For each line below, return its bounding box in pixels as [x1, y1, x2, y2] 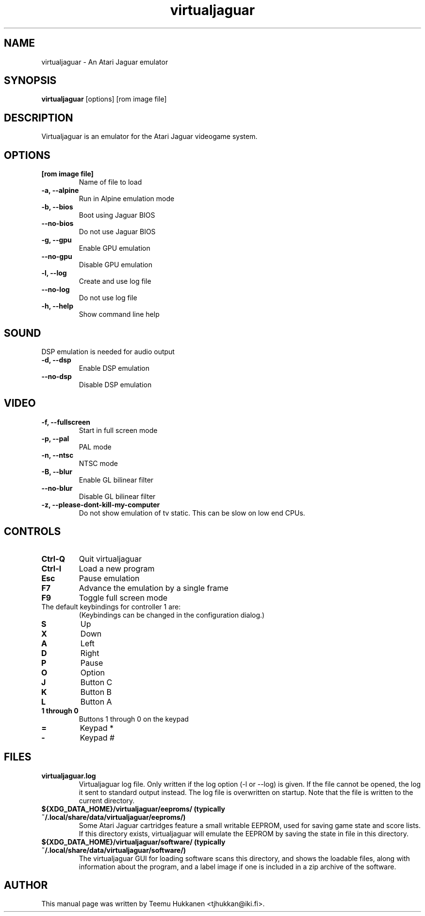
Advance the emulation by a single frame [79, 583, 229, 593]
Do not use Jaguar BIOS [79, 227, 156, 236]
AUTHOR [4, 879, 48, 891]
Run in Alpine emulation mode [79, 194, 175, 203]
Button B [80, 687, 112, 697]
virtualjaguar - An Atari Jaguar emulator [41, 57, 168, 66]
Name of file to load [79, 178, 142, 187]
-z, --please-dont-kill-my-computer [41, 500, 160, 509]
